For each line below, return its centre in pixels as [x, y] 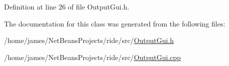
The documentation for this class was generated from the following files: [115, 23]
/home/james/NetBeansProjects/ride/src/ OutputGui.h [89, 40]
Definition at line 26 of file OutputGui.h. [67, 6]
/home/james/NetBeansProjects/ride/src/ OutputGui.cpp [93, 57]
